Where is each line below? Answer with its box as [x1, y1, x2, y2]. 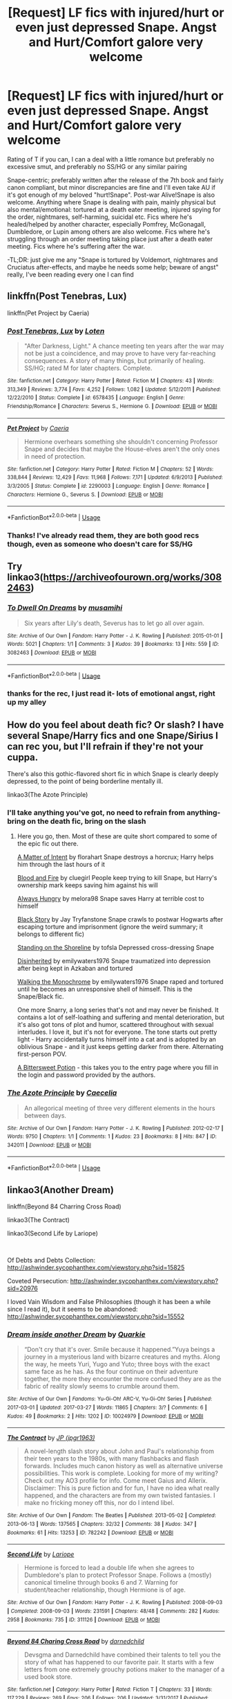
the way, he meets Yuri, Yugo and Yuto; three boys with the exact [23, 1360, 211, 1368]
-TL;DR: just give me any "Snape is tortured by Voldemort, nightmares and [7, 255, 218, 264]
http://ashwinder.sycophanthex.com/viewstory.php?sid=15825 [7, 1263, 185, 1271]
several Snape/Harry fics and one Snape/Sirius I [7, 730, 219, 741]
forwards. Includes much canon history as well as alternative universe [23, 1462, 223, 1470]
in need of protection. [23, 452, 86, 460]
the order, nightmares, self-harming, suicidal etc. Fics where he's [7, 213, 193, 221]
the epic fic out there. [17, 840, 79, 848]
